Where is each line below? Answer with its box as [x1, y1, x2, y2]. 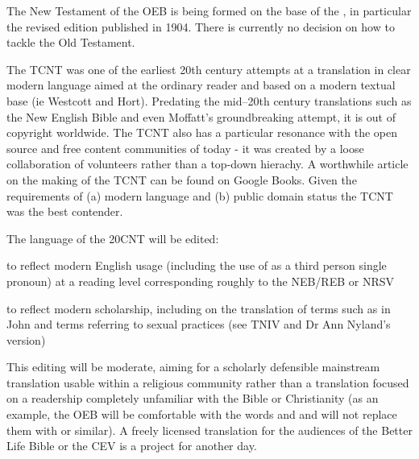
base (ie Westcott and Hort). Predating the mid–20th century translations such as [6, 92, 412, 109]
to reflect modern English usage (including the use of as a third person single [6, 257, 387, 274]
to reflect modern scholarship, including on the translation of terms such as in [6, 300, 391, 316]
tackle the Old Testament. [6, 34, 135, 51]
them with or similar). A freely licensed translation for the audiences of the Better [6, 421, 413, 438]
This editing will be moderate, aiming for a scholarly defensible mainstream [6, 358, 380, 375]
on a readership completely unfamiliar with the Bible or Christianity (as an [6, 390, 379, 407]
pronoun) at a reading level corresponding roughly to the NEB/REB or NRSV [6, 272, 395, 289]
